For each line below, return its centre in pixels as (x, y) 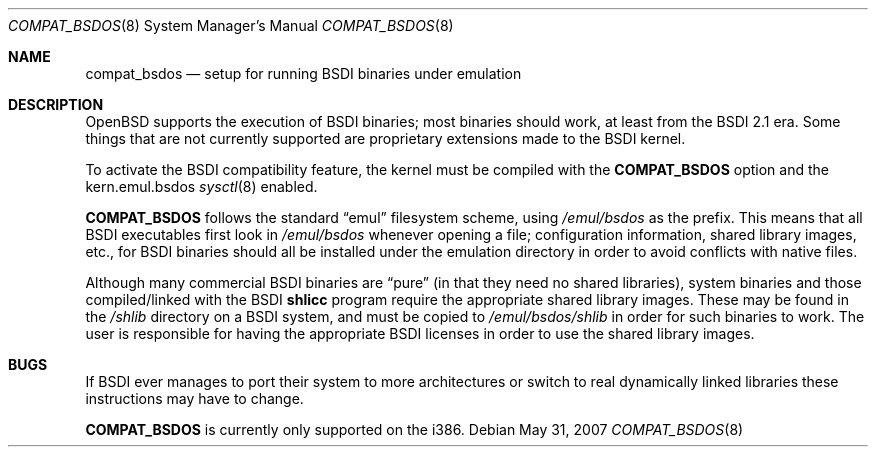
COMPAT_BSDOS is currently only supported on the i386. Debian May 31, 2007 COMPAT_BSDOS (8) (414, 429)
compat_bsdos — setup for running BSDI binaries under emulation (303, 73)
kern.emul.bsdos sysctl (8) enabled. (201, 186)
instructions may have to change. (194, 398)
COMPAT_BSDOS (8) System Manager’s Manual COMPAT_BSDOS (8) (231, 25)
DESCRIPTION (56, 104)
